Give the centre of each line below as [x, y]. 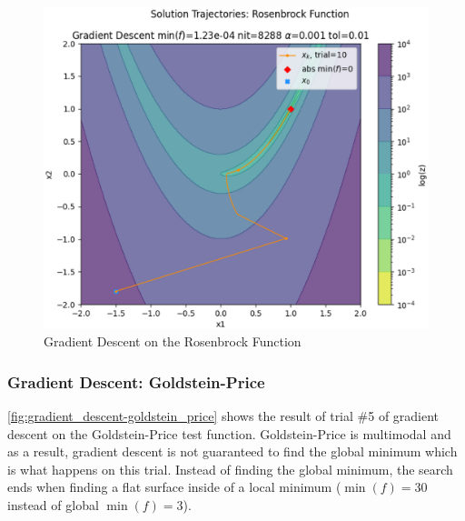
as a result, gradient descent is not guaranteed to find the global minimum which [232, 451]
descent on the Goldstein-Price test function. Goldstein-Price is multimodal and [229, 433]
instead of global [53, 504]
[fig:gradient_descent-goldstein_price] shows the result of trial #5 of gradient [223, 416]
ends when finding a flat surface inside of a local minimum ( [174, 487]
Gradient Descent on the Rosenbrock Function [173, 341]
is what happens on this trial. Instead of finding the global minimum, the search [230, 469]
